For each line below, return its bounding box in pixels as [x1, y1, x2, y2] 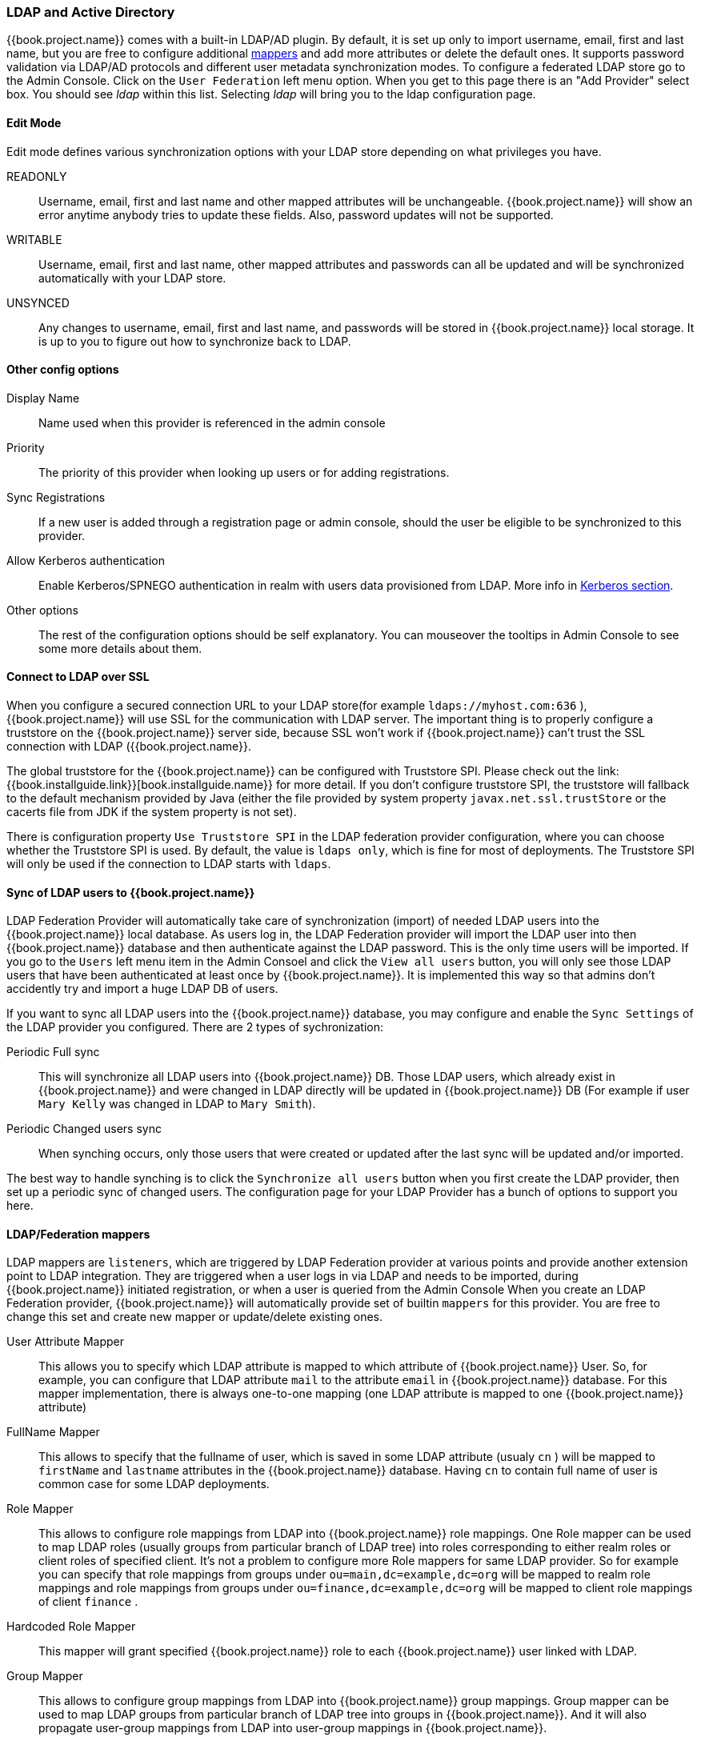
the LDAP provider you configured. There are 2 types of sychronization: [6, 1020, 384, 1035]
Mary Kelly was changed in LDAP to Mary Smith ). [38, 1097, 316, 1111]
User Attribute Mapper [6, 1335, 124, 1349]
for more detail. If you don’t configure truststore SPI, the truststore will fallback [275, 778, 690, 792]
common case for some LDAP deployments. [38, 1477, 270, 1491]
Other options [6, 602, 78, 617]
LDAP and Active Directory [6, 4, 175, 20]
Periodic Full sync [6, 1045, 100, 1059]
